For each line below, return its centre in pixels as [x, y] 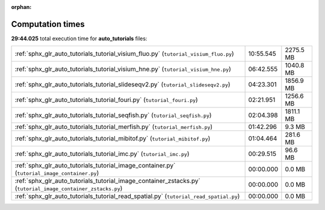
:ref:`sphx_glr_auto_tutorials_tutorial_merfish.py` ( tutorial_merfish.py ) [114, 127]
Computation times [48, 24]
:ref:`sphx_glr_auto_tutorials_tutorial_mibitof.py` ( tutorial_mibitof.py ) [113, 139]
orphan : [21, 7]
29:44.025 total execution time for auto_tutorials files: [79, 38]
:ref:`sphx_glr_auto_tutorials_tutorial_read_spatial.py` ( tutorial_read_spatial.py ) [127, 196]
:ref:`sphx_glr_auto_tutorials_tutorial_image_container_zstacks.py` [108, 181]
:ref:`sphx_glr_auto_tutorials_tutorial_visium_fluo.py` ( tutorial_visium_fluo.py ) [124, 54]
